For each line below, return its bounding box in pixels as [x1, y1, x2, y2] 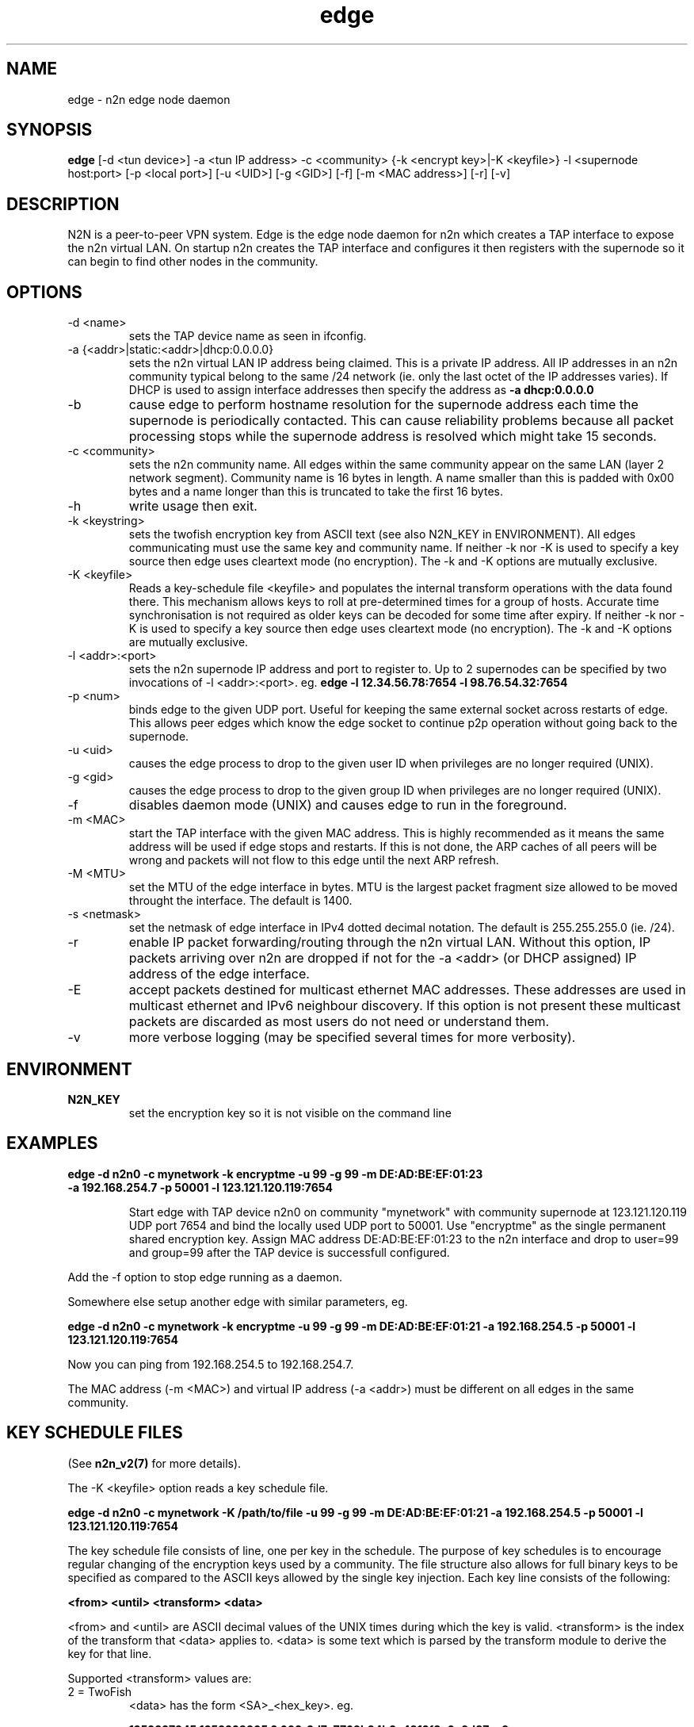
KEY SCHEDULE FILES [6, 1423, 183, 1443]
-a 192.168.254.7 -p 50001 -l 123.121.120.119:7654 [67, 1180, 334, 1194]
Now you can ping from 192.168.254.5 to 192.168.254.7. [67, 1357, 354, 1371]
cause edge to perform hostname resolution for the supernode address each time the [128, 396, 639, 413]
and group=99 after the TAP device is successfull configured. [128, 1245, 450, 1259]
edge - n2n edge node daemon [67, 92, 231, 106]
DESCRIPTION [6, 193, 120, 214]
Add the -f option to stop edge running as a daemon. [67, 1269, 342, 1284]
